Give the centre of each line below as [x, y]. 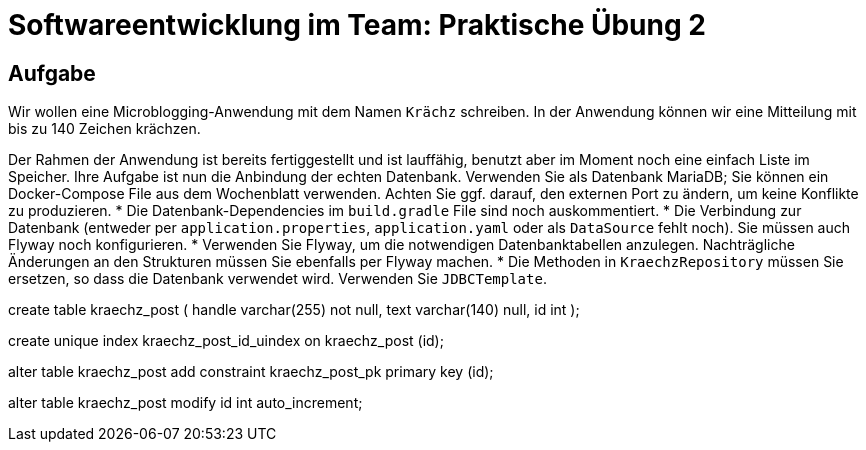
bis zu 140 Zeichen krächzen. [104, 129]
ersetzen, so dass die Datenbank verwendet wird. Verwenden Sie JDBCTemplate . [277, 279]
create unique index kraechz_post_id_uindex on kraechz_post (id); [226, 341]
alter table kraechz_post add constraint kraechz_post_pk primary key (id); [251, 372]
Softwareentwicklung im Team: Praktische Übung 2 [357, 25]
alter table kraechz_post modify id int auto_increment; [185, 403]
